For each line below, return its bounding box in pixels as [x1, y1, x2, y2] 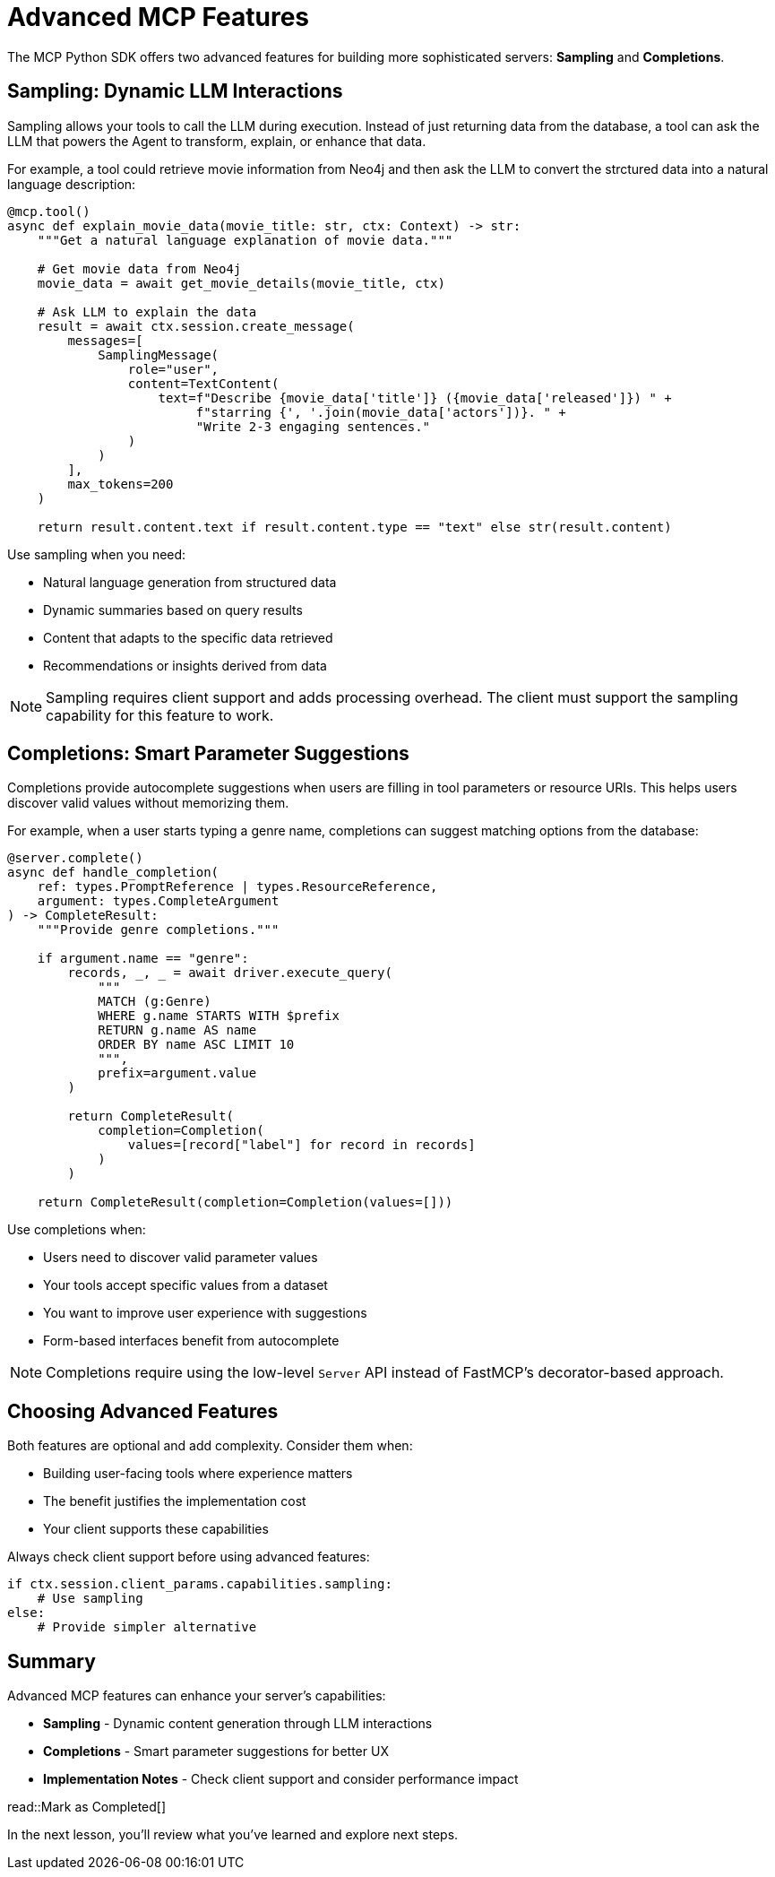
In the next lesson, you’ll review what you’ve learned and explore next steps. [7, 1827, 459, 1843]
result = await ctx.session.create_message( [37, 318, 355, 333]
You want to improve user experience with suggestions [43, 1305, 367, 1321]
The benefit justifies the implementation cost [43, 1493, 306, 1509]
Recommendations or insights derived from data [43, 657, 327, 673]
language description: [7, 176, 136, 192]
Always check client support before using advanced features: [7, 1549, 370, 1565]
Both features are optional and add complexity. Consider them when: [7, 1438, 413, 1454]
